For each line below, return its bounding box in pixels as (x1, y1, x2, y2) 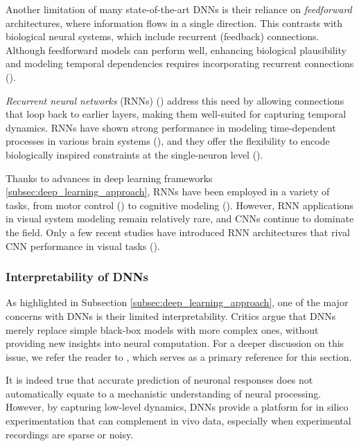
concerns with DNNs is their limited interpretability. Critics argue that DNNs (6, 308, 336, 323)
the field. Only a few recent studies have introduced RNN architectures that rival (6, 224, 350, 239)
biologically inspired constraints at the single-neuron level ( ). (6, 147, 263, 161)
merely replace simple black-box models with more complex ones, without (6, 322, 319, 337)
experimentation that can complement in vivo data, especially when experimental (6, 413, 351, 428)
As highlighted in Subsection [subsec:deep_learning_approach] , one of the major (6, 295, 349, 310)
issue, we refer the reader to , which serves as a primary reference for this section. (6, 349, 352, 364)
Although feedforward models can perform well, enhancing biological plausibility (6, 42, 347, 57)
